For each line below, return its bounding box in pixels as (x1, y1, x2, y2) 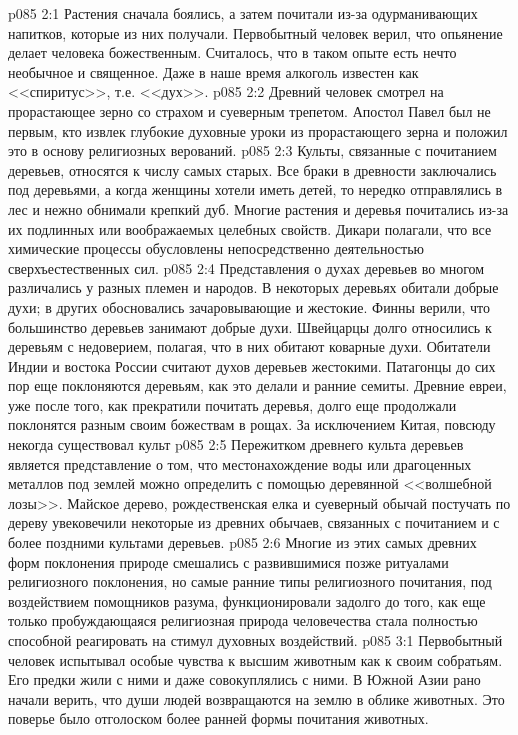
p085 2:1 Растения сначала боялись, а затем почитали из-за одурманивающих (8, 3, 478, 23)
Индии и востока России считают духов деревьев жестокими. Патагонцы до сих (8, 355, 496, 376)
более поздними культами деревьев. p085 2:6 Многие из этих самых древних (8, 532, 477, 553)
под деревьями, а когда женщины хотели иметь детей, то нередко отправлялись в (8, 179, 503, 200)
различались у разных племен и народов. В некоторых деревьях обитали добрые (8, 277, 499, 298)
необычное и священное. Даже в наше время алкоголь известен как (8, 61, 419, 82)
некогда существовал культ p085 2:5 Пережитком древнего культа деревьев (8, 434, 464, 455)
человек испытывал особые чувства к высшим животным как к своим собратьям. (8, 649, 503, 670)
